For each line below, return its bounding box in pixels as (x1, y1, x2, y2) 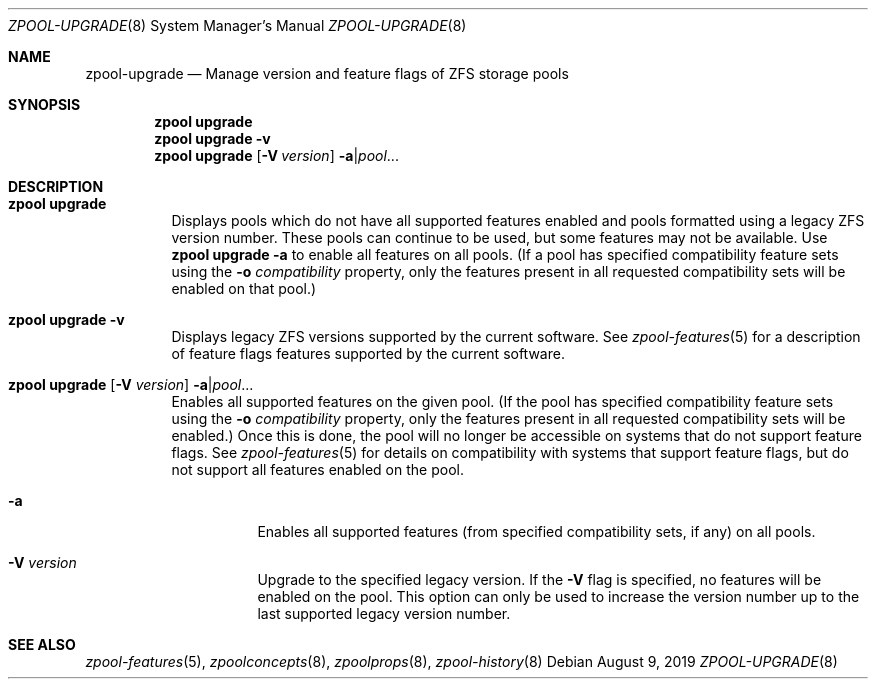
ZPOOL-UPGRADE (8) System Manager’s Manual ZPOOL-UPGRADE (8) (8, 17, 467, 34)
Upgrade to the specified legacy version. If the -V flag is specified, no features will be (257, 571, 822, 588)
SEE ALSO (8, 636, 76, 653)
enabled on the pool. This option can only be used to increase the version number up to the (257, 588, 860, 605)
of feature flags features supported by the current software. (171, 345, 565, 362)
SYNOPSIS (8, 96, 81, 113)
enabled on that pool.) (171, 280, 317, 297)
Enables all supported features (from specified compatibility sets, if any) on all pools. (257, 523, 816, 540)
